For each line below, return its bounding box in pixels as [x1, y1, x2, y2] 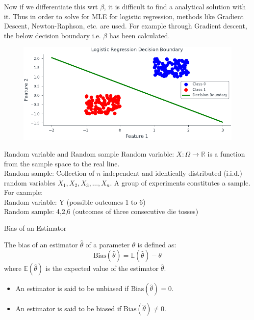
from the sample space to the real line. [4, 158, 120, 168]
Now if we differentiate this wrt [4, 1, 98, 11]
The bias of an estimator [4, 239, 78, 249]
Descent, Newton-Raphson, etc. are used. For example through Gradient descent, [4, 21, 247, 31]
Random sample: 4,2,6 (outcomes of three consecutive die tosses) [4, 206, 199, 216]
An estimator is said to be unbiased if [15, 283, 129, 293]
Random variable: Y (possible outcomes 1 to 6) [4, 196, 146, 207]
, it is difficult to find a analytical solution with [104, 1, 246, 11]
